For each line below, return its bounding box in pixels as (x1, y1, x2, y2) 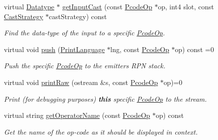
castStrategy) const (49, 11, 107, 21)
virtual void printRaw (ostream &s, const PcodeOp (4, 77, 158, 87)
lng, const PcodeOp (110, 44, 169, 54)
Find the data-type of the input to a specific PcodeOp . (4, 28, 165, 38)
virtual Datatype (4, 1, 54, 11)
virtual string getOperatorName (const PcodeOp (4, 110, 150, 120)
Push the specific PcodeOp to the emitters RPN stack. (4, 60, 165, 71)
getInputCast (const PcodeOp (62, 1, 153, 11)
